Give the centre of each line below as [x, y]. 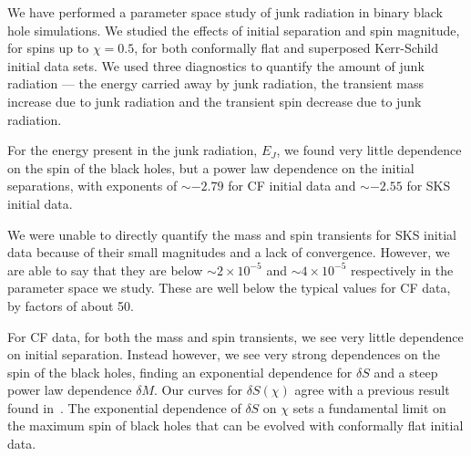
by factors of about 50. [71, 305]
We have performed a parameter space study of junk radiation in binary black [225, 12]
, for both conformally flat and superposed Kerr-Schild [286, 48]
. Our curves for [199, 390]
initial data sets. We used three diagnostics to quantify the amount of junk [216, 65]
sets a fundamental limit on [369, 407]
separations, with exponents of [92, 186]
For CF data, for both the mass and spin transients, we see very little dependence [235, 336]
